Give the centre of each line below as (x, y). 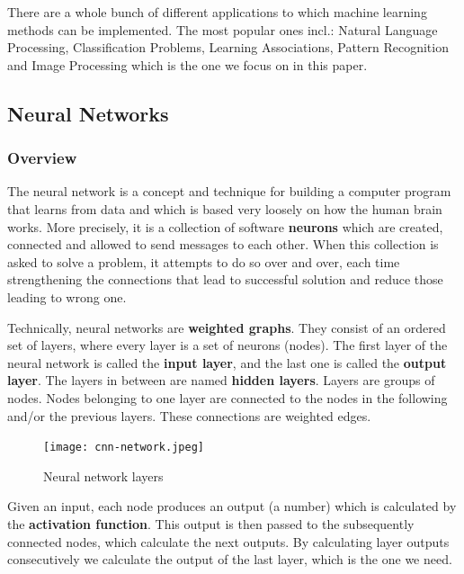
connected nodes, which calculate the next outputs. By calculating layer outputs (228, 541)
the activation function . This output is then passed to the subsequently (211, 523)
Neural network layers (103, 475)
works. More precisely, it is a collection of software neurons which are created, (225, 226)
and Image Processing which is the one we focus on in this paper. (187, 64)
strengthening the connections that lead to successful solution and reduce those (225, 279)
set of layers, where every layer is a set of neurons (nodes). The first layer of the (228, 345)
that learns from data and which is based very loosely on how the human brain (225, 208)
